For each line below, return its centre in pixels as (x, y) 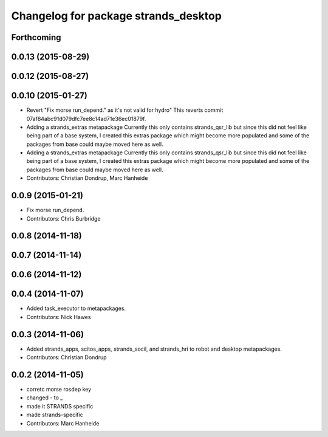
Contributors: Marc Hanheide (63, 423)
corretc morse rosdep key (59, 390)
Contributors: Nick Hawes (59, 317)
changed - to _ (45, 397)
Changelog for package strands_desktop (116, 16)
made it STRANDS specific (60, 406)
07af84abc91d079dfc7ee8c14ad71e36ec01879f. (86, 119)
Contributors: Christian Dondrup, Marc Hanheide (87, 178)
